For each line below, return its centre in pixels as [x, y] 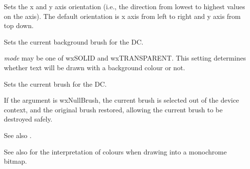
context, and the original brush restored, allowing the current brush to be [113, 109]
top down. [19, 25]
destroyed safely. [28, 119]
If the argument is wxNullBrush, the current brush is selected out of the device [122, 100]
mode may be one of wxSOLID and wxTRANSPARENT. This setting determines [125, 58]
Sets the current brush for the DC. [55, 84]
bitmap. [16, 161]
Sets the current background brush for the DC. [74, 41]
